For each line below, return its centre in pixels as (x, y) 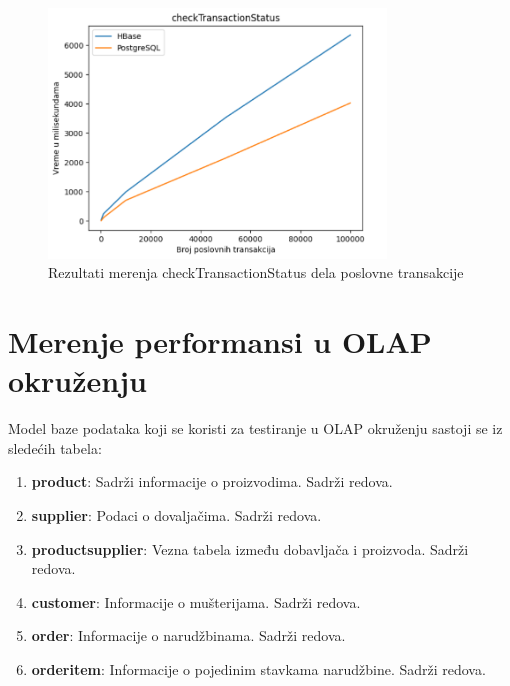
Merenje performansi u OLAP (220, 341)
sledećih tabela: (55, 447)
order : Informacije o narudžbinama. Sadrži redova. (188, 635)
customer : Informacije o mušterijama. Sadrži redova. (196, 601)
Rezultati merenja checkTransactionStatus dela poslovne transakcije (256, 272)
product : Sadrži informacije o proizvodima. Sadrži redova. (212, 481)
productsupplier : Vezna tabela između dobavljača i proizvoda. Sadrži (250, 548)
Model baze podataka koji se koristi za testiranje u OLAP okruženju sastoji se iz (255, 428)
